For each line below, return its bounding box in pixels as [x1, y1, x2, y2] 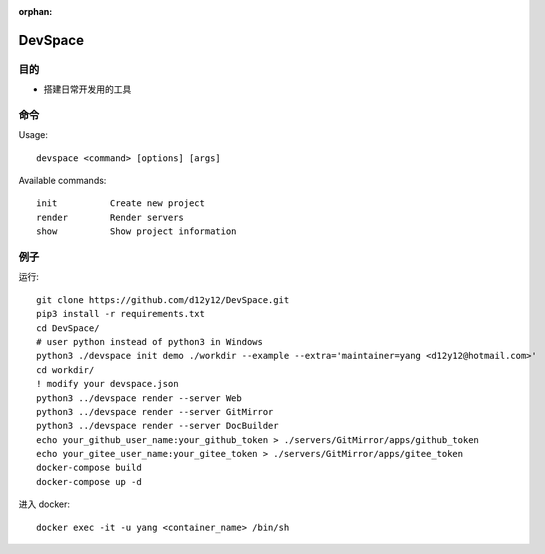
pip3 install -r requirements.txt [36, 308, 205, 320]
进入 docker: [18, 498, 70, 510]
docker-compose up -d [36, 476, 142, 487]
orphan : [18, 6, 53, 17]
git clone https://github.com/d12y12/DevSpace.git [36, 294, 290, 305]
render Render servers [36, 211, 185, 223]
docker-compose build [36, 462, 142, 474]
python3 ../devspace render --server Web [36, 392, 242, 404]
